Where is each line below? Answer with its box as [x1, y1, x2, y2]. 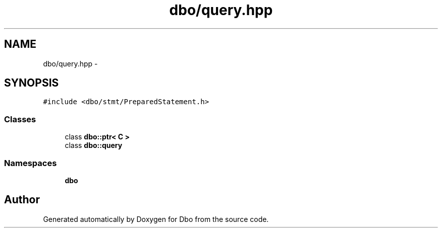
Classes [4, 114, 36, 124]
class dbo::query [65, 141, 123, 150]
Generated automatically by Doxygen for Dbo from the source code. [43, 214, 269, 223]
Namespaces [4, 158, 57, 168]
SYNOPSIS [4, 76, 59, 90]
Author [4, 193, 40, 206]
